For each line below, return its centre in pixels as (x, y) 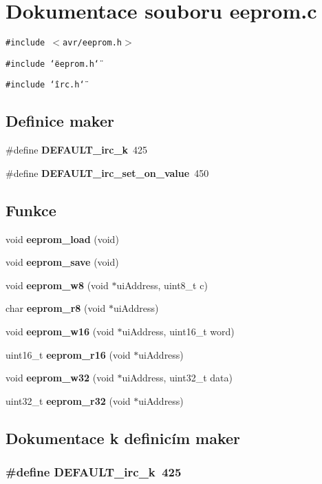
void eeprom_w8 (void (57, 285)
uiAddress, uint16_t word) (178, 332)
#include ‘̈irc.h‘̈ (45, 85)
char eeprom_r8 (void (56, 308)
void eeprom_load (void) (62, 239)
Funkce (31, 210)
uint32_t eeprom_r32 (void (68, 400)
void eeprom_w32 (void (60, 378)
